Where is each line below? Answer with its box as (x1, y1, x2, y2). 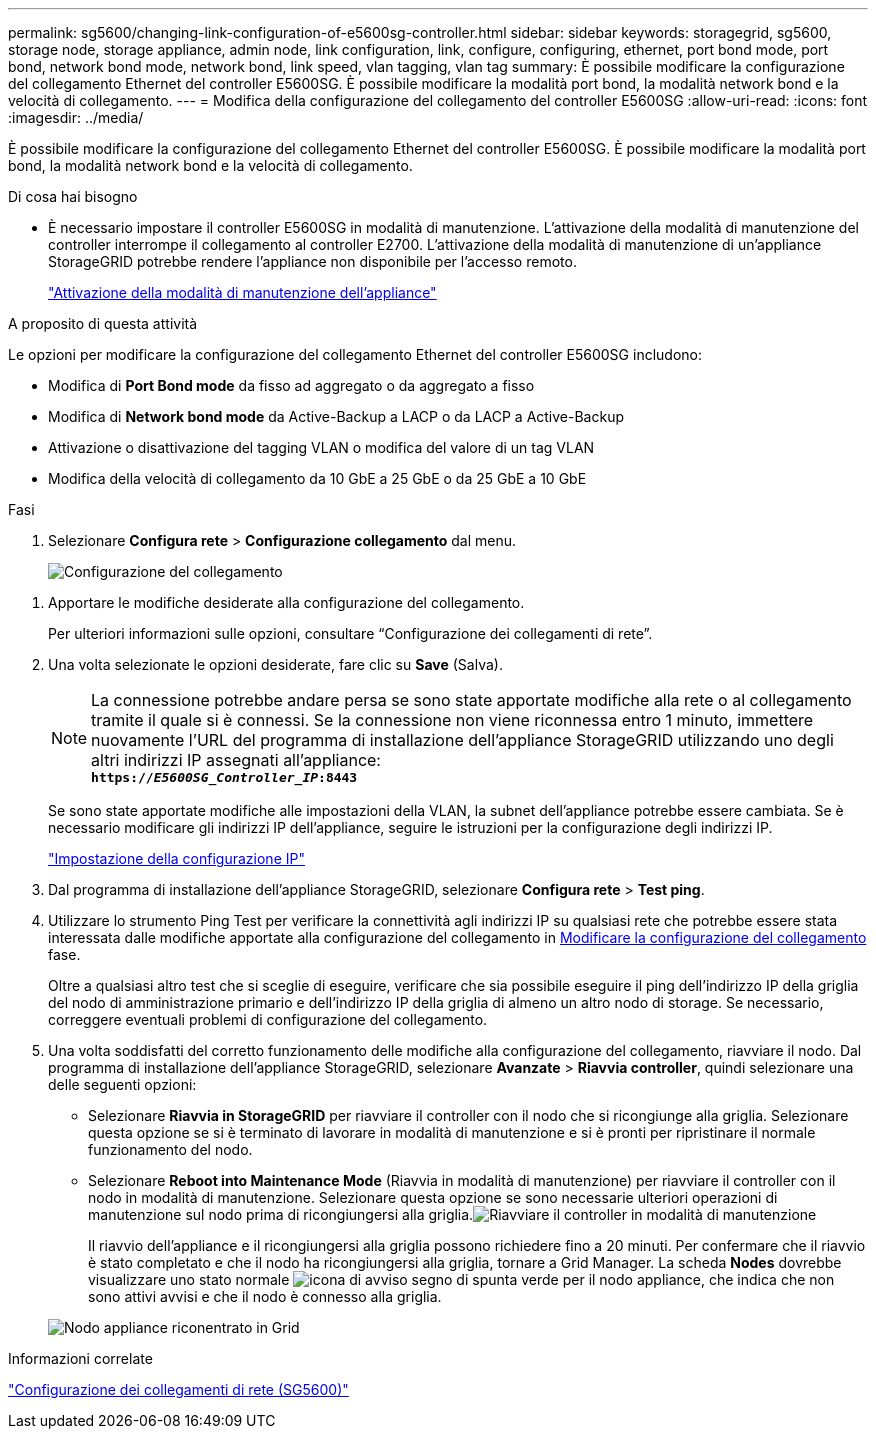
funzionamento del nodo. (88, 1141, 253, 1158)
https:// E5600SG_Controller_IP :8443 (91, 770, 358, 785)
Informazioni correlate (8, 1350, 153, 1367)
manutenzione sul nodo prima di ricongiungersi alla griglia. (88, 1206, 474, 1223)
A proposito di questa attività (8, 315, 198, 332)
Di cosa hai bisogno (8, 188, 138, 205)
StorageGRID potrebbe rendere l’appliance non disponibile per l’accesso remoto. (48, 253, 577, 270)
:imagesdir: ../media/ (8, 109, 144, 126)
